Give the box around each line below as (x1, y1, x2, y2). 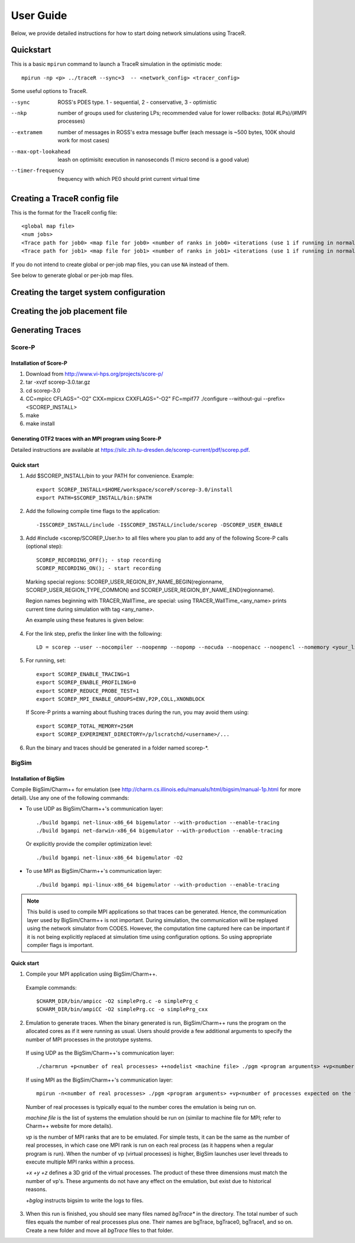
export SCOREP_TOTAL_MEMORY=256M (36, 722, 133, 729)
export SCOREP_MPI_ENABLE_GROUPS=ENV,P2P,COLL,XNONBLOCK (36, 696, 205, 702)
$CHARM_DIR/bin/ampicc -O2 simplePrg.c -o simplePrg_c (36, 998, 199, 1005)
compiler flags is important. (27, 941, 94, 948)
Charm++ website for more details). (25, 1123, 113, 1130)
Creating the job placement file (11, 306, 128, 316)
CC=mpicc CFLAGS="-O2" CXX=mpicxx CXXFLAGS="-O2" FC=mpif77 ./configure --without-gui (25, 395, 262, 403)
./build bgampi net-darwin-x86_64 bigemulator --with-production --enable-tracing (36, 827, 283, 834)
